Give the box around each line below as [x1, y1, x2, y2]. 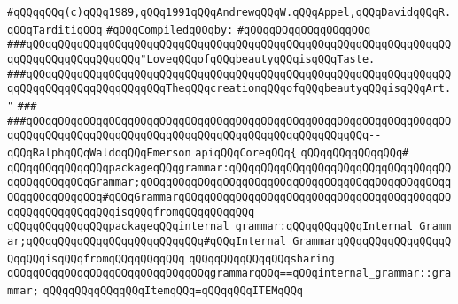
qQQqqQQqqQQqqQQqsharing [189, 252, 335, 265]
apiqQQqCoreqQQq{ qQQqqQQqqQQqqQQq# [195, 146, 409, 159]
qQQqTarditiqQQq [7, 23, 103, 36]
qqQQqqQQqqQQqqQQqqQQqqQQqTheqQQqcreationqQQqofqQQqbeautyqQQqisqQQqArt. [7, 82, 452, 95]
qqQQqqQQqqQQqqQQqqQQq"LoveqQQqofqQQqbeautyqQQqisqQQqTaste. [7, 52, 376, 65]
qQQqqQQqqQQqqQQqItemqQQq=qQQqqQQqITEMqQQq [43, 284, 303, 297]
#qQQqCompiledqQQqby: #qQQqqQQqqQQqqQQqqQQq [106, 23, 371, 36]
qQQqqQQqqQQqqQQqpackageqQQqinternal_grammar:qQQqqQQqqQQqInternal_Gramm [7, 220, 452, 233]
